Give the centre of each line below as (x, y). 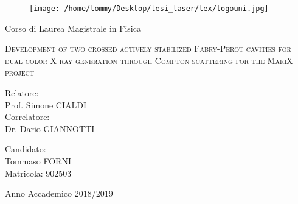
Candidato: (26, 149)
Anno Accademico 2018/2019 (59, 193)
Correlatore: (27, 117)
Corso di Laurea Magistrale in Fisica (73, 28)
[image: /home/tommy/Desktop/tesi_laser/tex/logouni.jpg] (149, 9)
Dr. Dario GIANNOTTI (50, 128)
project (20, 72)
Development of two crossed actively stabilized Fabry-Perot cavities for (148, 48)
